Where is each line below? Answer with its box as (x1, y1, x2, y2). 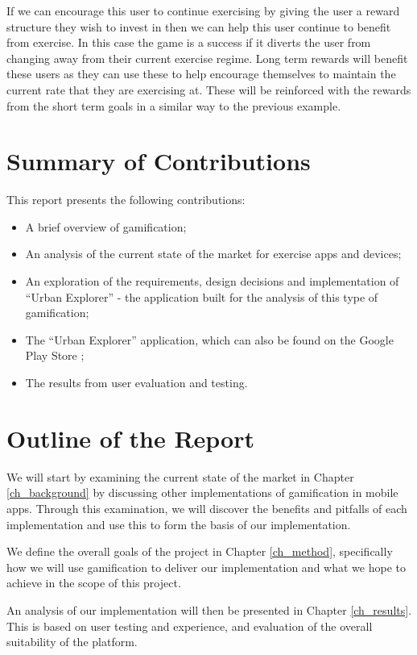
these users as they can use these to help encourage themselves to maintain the (6, 65, 396, 82)
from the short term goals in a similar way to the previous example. (6, 97, 341, 114)
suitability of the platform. (6, 633, 138, 650)
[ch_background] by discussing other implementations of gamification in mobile (6, 484, 398, 501)
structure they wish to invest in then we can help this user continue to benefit (6, 18, 391, 35)
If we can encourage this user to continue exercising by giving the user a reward (6, 2, 400, 19)
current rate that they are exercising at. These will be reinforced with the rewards (6, 81, 411, 98)
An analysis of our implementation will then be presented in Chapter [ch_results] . (6, 601, 412, 618)
